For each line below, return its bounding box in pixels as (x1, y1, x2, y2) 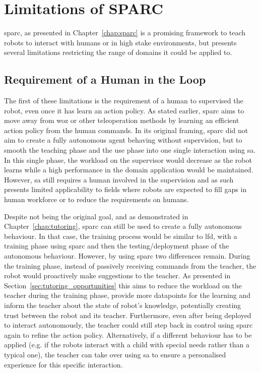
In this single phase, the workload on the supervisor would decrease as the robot (4, 154, 252, 165)
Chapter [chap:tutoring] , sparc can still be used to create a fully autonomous (4, 221, 242, 231)
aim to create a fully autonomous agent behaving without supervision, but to (4, 135, 242, 145)
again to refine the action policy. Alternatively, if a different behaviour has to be (4, 329, 252, 340)
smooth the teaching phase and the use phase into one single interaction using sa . (4, 145, 256, 155)
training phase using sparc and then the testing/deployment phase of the (4, 240, 229, 251)
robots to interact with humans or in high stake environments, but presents (4, 37, 237, 47)
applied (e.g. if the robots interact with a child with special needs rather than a (4, 339, 249, 350)
